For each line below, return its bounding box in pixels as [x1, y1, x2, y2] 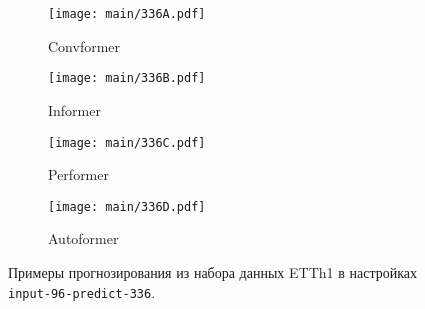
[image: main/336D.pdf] [48, 199, 206, 214]
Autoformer [48, 228, 119, 249]
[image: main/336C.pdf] [48, 135, 206, 150]
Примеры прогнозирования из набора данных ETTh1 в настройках [8, 262, 417, 282]
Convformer [48, 35, 121, 56]
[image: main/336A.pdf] [48, 7, 206, 21]
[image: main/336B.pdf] [48, 71, 206, 86]
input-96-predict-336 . [8, 281, 156, 302]
